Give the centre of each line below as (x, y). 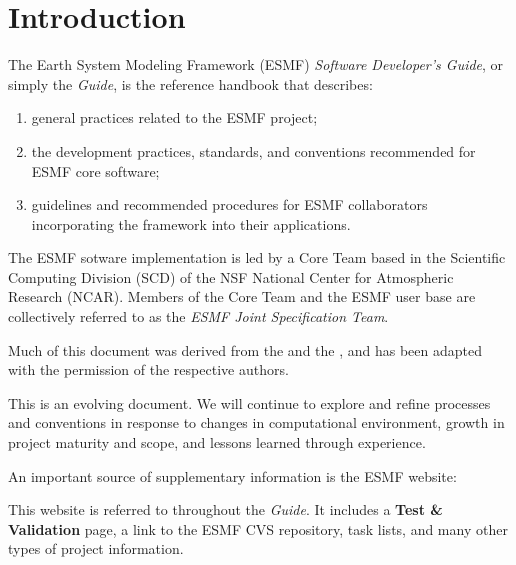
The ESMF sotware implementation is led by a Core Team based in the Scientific (257, 257)
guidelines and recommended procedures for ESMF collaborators (229, 204)
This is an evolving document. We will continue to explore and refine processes (249, 402)
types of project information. (96, 548)
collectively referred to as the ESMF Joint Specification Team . (198, 316)
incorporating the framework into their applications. (191, 223)
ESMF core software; (95, 170)
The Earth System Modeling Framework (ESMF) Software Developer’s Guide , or (256, 64)
